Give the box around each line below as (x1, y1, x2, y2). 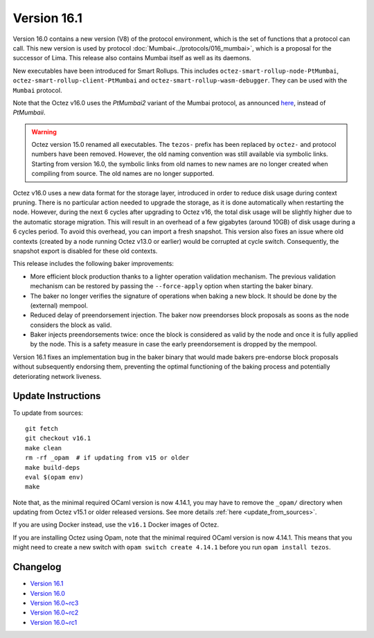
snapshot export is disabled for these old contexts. (12, 247, 158, 255)
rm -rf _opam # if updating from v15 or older (25, 454, 190, 462)
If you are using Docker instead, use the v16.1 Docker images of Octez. (12, 520, 220, 529)
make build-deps (25, 463, 80, 471)
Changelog (12, 561, 62, 573)
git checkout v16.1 (25, 434, 91, 443)
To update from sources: (12, 409, 83, 417)
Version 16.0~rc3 (30, 599, 79, 607)
